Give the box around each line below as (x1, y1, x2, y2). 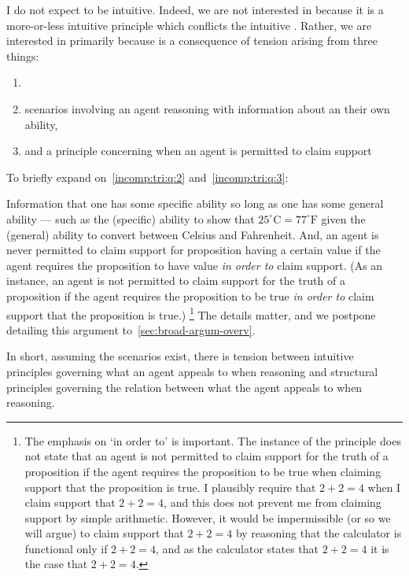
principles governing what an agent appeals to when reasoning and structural (6, 363, 378, 379)
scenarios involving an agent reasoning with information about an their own (24, 100, 390, 116)
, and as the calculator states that (155, 540, 319, 556)
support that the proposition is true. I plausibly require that (24, 478, 316, 495)
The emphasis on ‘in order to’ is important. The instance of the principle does (24, 432, 401, 449)
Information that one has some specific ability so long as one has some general (6, 195, 384, 212)
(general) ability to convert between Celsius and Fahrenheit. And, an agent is (6, 226, 379, 242)
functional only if (24, 540, 108, 556)
